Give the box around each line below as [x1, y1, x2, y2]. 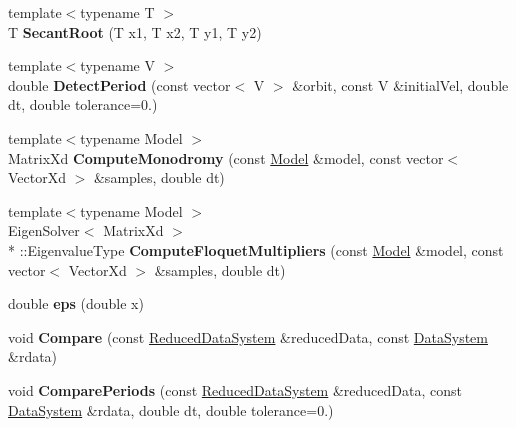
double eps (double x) [8, 293, 144, 314]
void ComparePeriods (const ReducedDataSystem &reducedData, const [8, 379, 462, 400]
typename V [80, 55, 155, 76]
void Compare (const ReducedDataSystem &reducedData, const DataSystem [8, 326, 488, 347]
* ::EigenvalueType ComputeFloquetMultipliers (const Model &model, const [8, 239, 504, 260]
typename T [80, 2, 155, 22]
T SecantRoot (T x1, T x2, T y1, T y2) [8, 21, 262, 42]
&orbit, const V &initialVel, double [292, 74, 509, 95]
